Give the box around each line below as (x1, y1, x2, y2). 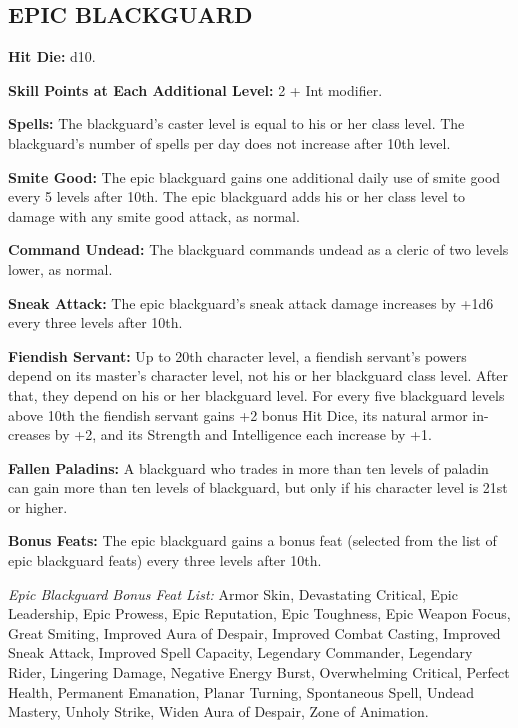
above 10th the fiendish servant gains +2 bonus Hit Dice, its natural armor (8, 404, 468, 425)
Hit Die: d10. (8, 46, 96, 67)
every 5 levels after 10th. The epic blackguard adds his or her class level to (8, 186, 466, 207)
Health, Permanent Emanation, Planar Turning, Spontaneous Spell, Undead (8, 681, 474, 702)
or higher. (8, 496, 68, 517)
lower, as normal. (8, 258, 113, 279)
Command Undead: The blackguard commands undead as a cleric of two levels (8, 239, 509, 260)
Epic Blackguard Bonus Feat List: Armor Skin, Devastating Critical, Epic (8, 583, 458, 604)
